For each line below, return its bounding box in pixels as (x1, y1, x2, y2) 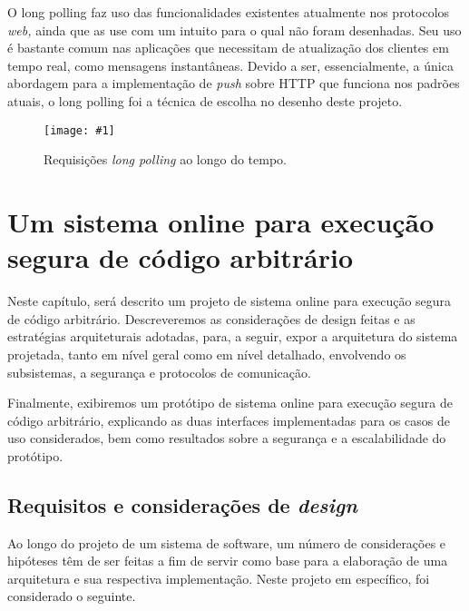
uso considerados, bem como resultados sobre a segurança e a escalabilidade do (7, 429, 446, 448)
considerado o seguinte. (7, 586, 136, 606)
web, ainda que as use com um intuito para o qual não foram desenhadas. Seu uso (7, 20, 462, 39)
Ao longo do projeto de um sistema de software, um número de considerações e (7, 533, 446, 552)
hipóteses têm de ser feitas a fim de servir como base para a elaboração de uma (7, 551, 448, 570)
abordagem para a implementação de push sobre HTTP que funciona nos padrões (7, 74, 460, 93)
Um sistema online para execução (7, 203, 435, 240)
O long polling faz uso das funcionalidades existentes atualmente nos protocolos (7, 3, 450, 21)
